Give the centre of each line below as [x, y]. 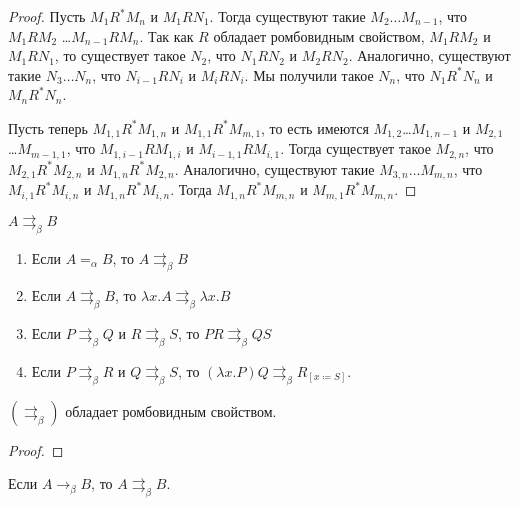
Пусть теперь [48, 127]
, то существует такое [120, 55]
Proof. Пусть [47, 16]
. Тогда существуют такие [287, 16]
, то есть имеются [315, 127]
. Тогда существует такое [355, 148]
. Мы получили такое [309, 74]
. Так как [166, 35]
